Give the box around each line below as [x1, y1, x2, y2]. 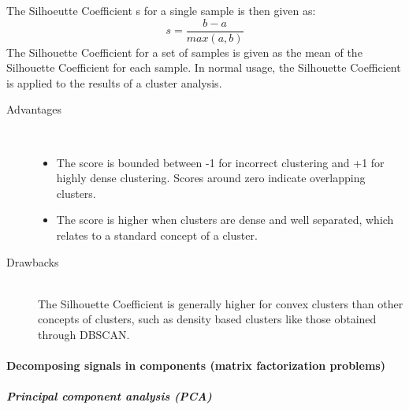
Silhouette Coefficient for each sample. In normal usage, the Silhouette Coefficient [6, 59, 401, 76]
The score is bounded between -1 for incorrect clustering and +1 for [56, 154, 385, 170]
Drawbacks [6, 253, 59, 270]
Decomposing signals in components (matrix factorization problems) [6, 357, 385, 374]
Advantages [6, 101, 62, 117]
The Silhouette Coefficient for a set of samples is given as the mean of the [6, 43, 363, 60]
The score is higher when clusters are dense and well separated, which [56, 211, 394, 228]
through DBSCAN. [38, 326, 130, 342]
